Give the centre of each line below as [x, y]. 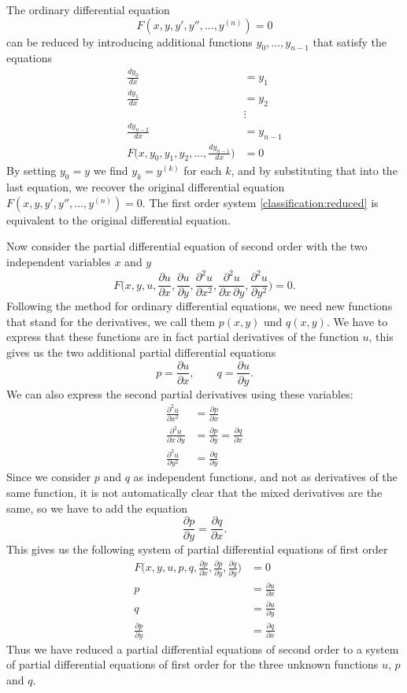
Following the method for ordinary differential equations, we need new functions [200, 306]
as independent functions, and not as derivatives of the [265, 477]
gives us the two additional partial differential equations [141, 352]
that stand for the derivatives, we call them [111, 321]
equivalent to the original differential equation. [118, 219]
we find [111, 170]
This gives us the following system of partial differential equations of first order [197, 549]
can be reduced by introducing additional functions [129, 41]
